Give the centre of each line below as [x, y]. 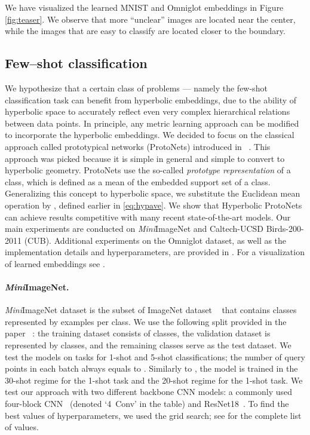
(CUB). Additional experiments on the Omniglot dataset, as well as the [155, 240]
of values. [22, 427]
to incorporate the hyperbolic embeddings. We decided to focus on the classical [150, 135]
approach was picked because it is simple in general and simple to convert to [145, 158]
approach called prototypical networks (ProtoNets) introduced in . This [138, 146]
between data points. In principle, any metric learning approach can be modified [152, 123]
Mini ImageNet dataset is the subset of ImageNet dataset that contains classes [151, 310]
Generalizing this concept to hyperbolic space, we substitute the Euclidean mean [153, 193]
